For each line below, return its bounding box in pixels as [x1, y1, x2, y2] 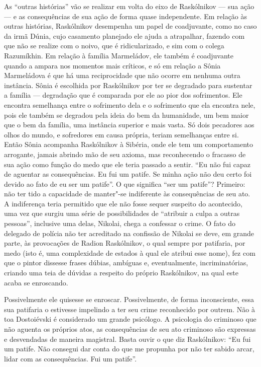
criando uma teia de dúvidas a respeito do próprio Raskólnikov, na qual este [4, 267, 238, 278]
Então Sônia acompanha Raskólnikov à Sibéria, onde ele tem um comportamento [4, 139, 253, 150]
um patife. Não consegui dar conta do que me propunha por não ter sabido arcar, [4, 343, 254, 354]
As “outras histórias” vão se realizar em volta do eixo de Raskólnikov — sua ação [4, 1, 254, 11]
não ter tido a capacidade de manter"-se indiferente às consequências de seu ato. [4, 188, 250, 199]
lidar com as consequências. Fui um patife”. [4, 353, 137, 363]
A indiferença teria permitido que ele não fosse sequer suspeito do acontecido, [4, 198, 242, 208]
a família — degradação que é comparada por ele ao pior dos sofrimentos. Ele [4, 90, 242, 100]
